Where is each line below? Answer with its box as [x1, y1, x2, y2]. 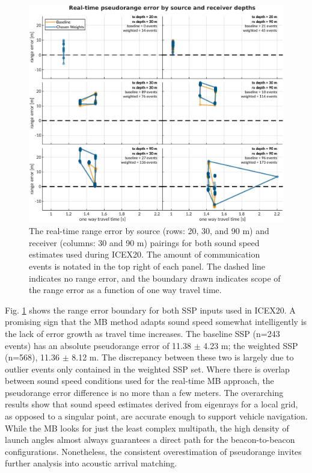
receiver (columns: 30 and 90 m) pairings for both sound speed [29, 236, 260, 249]
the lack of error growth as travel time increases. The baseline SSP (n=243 [5, 327, 280, 339]
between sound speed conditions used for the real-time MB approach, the [5, 374, 274, 387]
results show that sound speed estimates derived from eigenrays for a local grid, [5, 398, 298, 410]
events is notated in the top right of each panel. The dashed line [29, 259, 266, 272]
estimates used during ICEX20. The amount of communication [29, 248, 260, 261]
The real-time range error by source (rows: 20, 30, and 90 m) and [29, 224, 269, 237]
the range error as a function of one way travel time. [29, 283, 222, 296]
